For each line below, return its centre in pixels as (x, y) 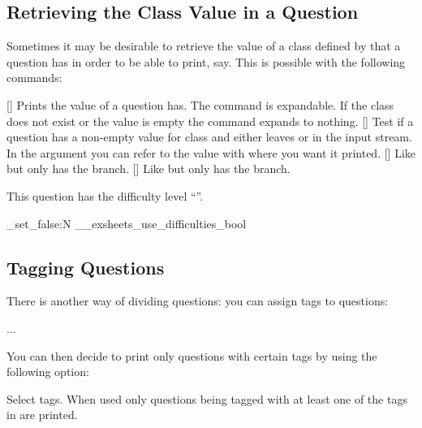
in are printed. (42, 415)
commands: (34, 78)
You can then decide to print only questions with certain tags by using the (192, 355)
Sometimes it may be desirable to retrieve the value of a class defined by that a (204, 46)
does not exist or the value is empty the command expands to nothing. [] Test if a (210, 121)
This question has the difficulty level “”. (105, 195)
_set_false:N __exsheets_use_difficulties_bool (127, 223)
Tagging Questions (86, 267)
